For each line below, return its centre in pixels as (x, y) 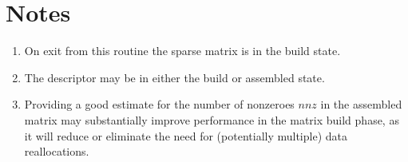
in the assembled (361, 104)
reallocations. (57, 151)
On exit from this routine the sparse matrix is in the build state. (182, 51)
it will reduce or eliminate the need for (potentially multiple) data (186, 135)
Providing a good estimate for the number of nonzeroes (159, 104)
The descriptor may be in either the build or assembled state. (174, 77)
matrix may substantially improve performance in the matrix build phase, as (212, 119)
